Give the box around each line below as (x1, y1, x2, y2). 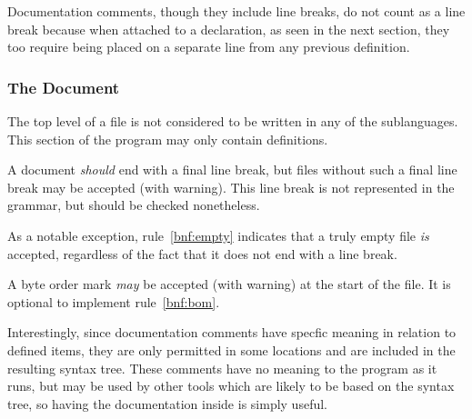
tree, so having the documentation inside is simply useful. (7, 394, 327, 413)
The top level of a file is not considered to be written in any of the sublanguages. (7, 112, 458, 130)
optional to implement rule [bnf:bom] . (7, 292, 220, 311)
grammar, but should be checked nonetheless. (7, 195, 260, 214)
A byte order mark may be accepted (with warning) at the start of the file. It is (7, 274, 451, 294)
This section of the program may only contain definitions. (7, 129, 328, 148)
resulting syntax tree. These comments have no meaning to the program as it (7, 358, 437, 377)
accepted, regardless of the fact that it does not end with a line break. (7, 244, 397, 263)
